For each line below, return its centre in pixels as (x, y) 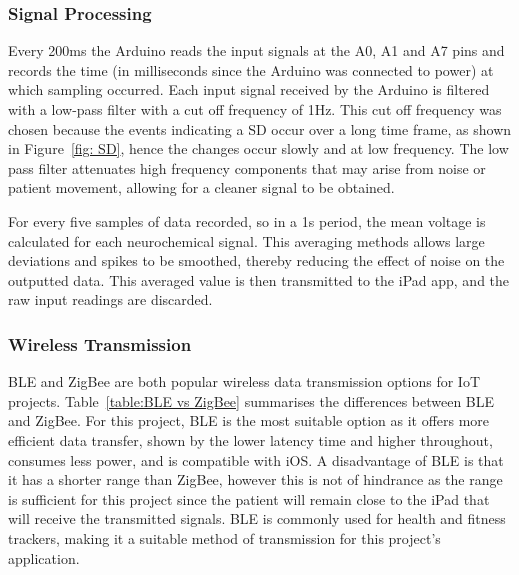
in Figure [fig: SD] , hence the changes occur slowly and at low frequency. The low (258, 148)
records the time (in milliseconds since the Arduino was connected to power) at (251, 69)
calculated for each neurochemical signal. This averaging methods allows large (246, 240)
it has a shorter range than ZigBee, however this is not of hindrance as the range (255, 479)
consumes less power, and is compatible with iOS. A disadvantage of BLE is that (256, 459)
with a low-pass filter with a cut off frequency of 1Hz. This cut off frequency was (255, 109)
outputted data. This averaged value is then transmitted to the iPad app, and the (259, 279)
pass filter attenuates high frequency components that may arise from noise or (247, 167)
